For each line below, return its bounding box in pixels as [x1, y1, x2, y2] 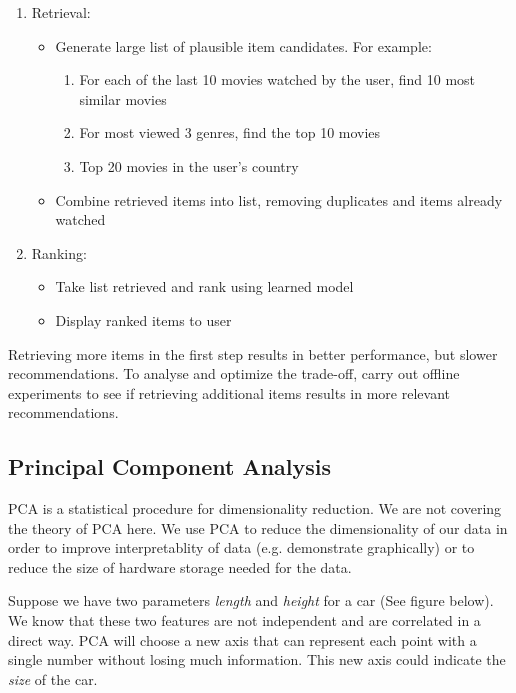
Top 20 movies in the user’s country [79, 155, 299, 176]
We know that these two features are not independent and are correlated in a [8, 610, 481, 631]
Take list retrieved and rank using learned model [55, 276, 354, 297]
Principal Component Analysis [8, 451, 331, 482]
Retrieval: [31, 2, 91, 22]
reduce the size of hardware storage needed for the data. [8, 556, 352, 577]
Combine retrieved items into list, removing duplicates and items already [55, 189, 503, 210]
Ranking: [31, 242, 87, 263]
